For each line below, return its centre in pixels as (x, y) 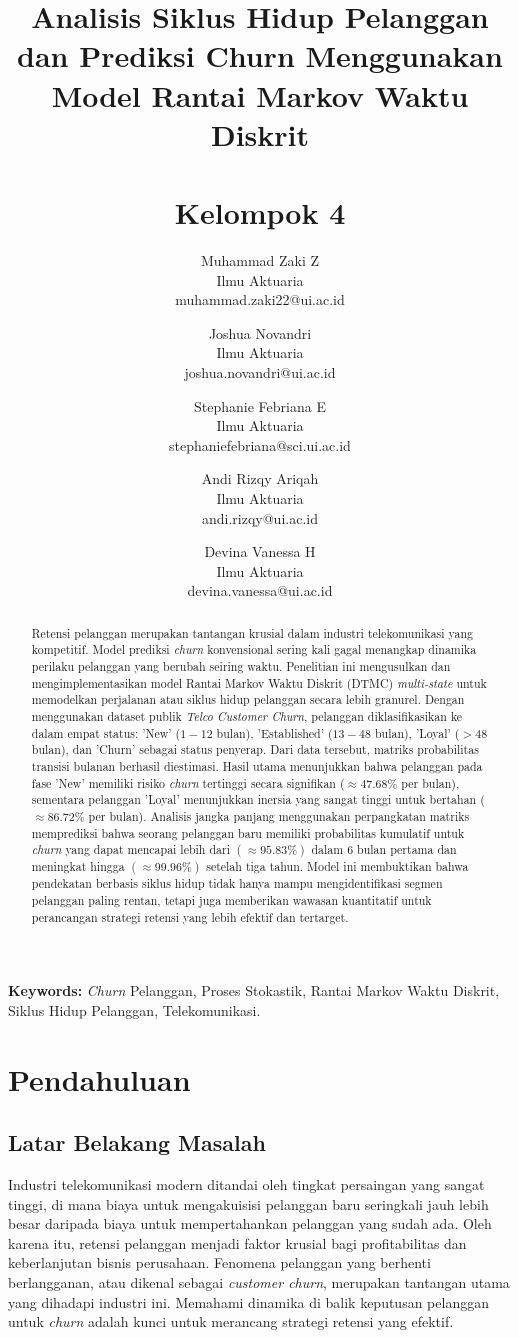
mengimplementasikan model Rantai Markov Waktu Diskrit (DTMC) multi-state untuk (259, 682)
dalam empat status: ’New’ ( (106, 732)
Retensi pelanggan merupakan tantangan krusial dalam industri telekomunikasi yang (252, 632)
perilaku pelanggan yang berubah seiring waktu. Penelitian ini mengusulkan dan (241, 666)
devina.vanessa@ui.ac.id (260, 590)
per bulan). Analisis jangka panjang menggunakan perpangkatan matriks (279, 815)
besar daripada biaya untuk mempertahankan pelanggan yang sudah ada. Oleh (250, 1223)
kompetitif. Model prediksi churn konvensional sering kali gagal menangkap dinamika (254, 649)
